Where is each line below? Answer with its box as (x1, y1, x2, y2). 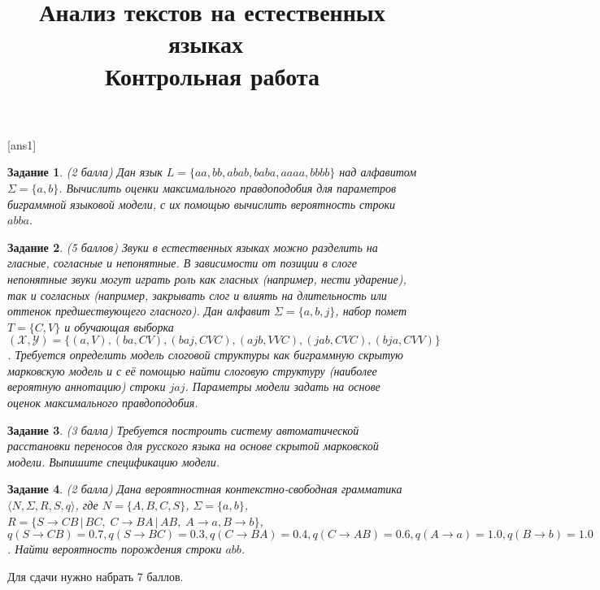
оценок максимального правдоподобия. (7, 394, 198, 411)
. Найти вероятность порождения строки (7, 540, 222, 557)
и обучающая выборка (64, 318, 174, 335)
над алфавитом (339, 163, 417, 180)
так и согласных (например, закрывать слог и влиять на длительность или (7, 286, 387, 303)
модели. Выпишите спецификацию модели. (7, 453, 220, 470)
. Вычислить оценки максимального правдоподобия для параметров (59, 179, 397, 196)
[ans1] (7, 136, 37, 153)
